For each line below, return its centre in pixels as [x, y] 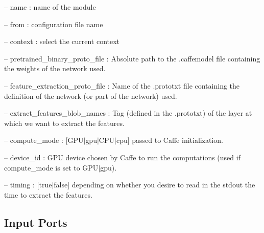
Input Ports [36, 222]
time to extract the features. [48, 194]
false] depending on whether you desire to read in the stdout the [154, 185]
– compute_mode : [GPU [44, 140]
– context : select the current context [62, 41]
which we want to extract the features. [64, 123]
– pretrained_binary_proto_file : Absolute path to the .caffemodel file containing [132, 58]
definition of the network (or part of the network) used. [91, 96]
